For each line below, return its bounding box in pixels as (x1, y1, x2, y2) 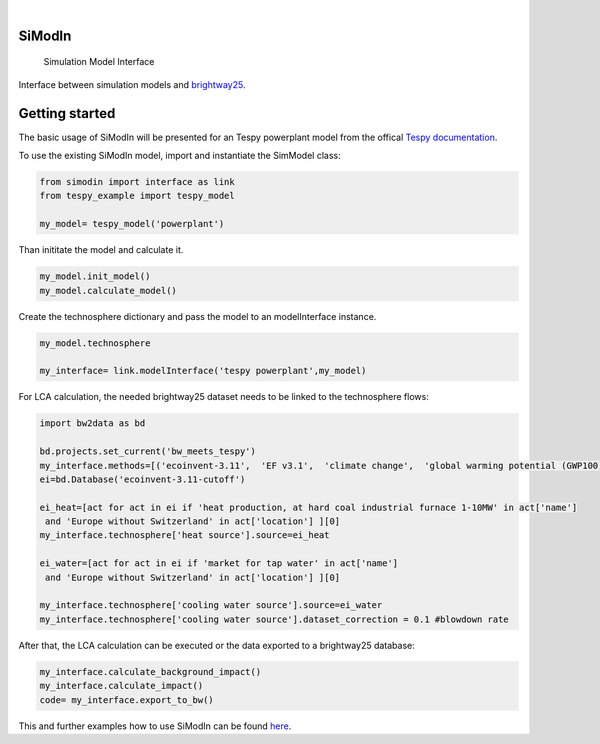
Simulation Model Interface (43, 56, 155, 68)
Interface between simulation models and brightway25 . (18, 78, 246, 90)
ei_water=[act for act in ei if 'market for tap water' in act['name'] (39, 558, 399, 569)
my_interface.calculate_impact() (39, 680, 204, 692)
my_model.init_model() (39, 271, 151, 282)
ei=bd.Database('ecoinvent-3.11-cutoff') (39, 473, 246, 485)
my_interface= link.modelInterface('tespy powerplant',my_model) (39, 365, 367, 377)
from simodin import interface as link (39, 176, 235, 188)
